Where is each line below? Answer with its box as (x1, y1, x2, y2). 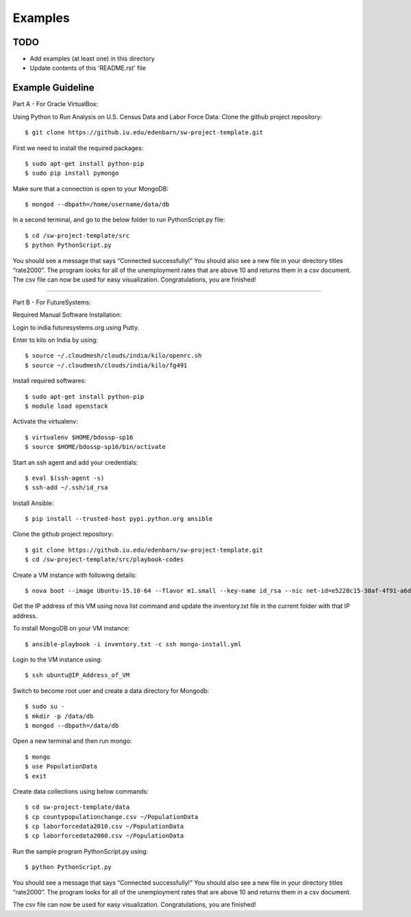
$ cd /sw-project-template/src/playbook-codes (25, 556, 184, 563)
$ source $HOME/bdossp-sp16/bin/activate (25, 443, 166, 451)
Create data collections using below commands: (12, 787, 149, 795)
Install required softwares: (12, 377, 87, 385)
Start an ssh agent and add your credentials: (12, 458, 138, 466)
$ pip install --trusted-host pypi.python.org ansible (25, 515, 213, 523)
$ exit (25, 772, 47, 780)
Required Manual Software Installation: (12, 310, 122, 319)
